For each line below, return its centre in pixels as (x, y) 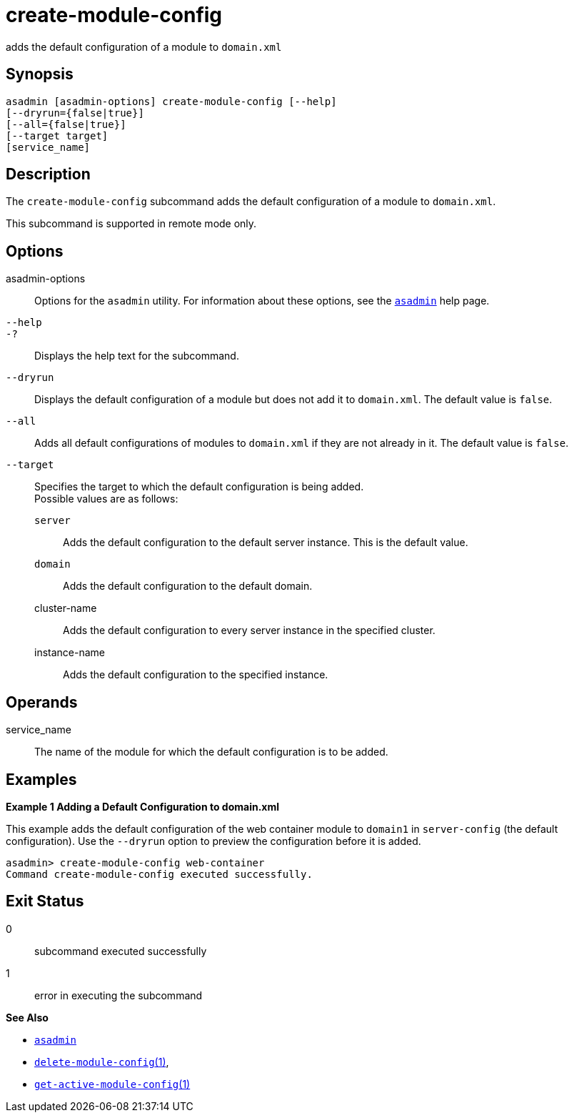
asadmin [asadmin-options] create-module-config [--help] (171, 101)
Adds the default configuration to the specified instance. (196, 675)
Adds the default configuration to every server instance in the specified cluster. (249, 630)
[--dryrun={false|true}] (75, 113)
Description (48, 174)
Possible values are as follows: (106, 499)
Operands (42, 702)
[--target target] (57, 135)
